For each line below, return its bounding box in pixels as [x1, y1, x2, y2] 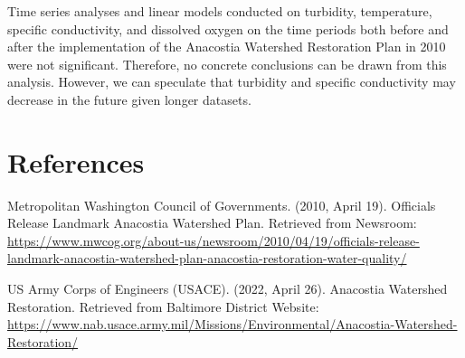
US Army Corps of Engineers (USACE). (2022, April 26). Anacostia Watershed [7, 279, 448, 298]
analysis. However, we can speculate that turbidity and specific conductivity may [7, 72, 456, 91]
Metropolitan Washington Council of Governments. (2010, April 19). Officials [7, 195, 436, 214]
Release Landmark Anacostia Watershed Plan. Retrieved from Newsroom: [7, 213, 417, 232]
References [7, 143, 145, 180]
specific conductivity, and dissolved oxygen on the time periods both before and [7, 19, 449, 38]
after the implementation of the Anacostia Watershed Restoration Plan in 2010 [7, 37, 446, 56]
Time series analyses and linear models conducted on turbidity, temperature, [7, 2, 432, 20]
